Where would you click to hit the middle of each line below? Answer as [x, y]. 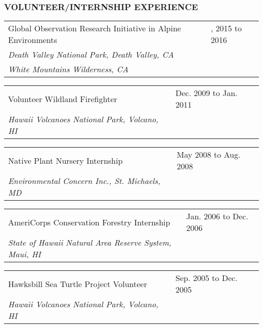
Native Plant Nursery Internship [65, 160]
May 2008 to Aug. [209, 155]
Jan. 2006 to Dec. [217, 216]
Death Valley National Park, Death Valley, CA [91, 55]
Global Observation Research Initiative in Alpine [95, 28]
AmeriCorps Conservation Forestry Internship [89, 222]
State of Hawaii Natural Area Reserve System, [90, 243]
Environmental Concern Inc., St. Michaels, [84, 181]
